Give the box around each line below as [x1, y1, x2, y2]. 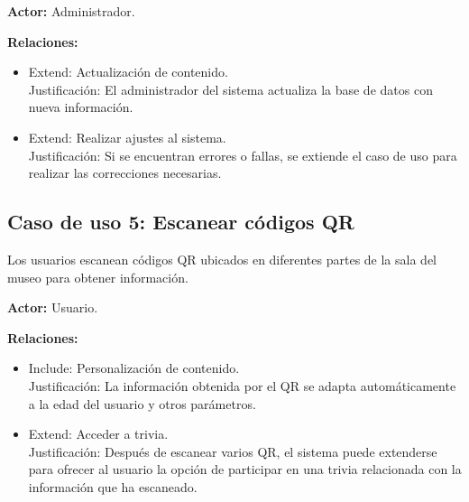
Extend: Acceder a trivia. [28, 424, 169, 443]
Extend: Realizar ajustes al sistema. [28, 127, 226, 146]
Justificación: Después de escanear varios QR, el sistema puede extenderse [28, 442, 437, 460]
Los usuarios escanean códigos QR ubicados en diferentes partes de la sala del [7, 249, 437, 268]
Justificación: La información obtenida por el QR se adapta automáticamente [28, 376, 456, 395]
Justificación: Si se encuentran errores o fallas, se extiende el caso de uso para [28, 145, 457, 164]
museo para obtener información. [7, 267, 189, 286]
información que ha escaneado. [28, 477, 198, 496]
